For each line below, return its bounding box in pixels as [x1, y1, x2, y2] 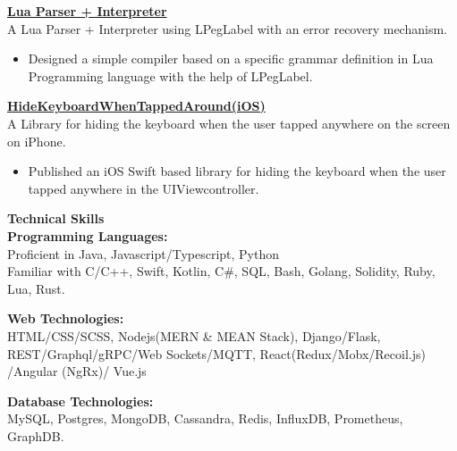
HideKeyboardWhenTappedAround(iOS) [7, 96, 266, 115]
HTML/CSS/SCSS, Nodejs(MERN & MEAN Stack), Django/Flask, [7, 326, 381, 345]
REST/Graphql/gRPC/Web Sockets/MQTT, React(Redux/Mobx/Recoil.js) [7, 344, 426, 363]
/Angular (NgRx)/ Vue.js [7, 362, 147, 380]
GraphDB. [7, 426, 64, 445]
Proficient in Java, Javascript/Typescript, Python [7, 244, 280, 263]
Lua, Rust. [7, 279, 65, 297]
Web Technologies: [7, 309, 124, 328]
